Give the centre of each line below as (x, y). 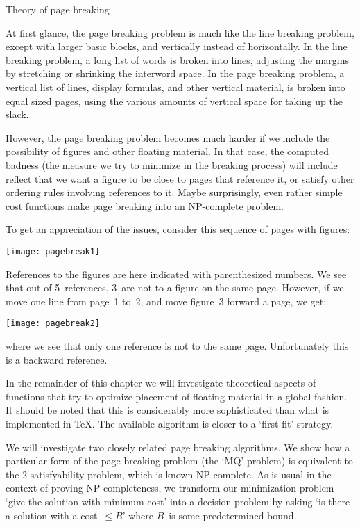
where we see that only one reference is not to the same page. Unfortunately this (177, 346)
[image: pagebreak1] (53, 251)
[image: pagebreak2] (53, 324)
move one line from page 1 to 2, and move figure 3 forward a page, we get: (166, 301)
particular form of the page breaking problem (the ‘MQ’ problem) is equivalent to (179, 461)
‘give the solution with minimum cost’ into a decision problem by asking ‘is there (178, 501)
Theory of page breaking (58, 9)
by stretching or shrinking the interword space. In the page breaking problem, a (175, 73)
